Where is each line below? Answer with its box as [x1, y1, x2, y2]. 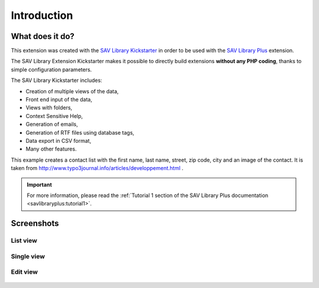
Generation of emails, [25, 121, 78, 128]
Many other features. [25, 145, 77, 153]
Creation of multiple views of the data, [25, 87, 119, 94]
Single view [11, 252, 45, 260]
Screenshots [11, 218, 59, 228]
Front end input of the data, [25, 96, 93, 103]
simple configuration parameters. [11, 66, 92, 73]
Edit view [11, 268, 38, 276]
